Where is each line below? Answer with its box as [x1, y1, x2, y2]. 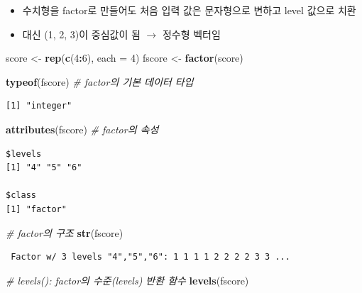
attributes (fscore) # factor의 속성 [6, 121, 159, 136]
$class [6, 190, 36, 201]
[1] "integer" [6, 101, 72, 111]
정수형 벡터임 [162, 26, 221, 41]
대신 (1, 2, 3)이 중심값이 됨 [22, 26, 141, 41]
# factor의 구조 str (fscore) [6, 225, 124, 240]
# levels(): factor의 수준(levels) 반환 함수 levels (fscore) [6, 272, 249, 287]
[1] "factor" [6, 204, 67, 214]
